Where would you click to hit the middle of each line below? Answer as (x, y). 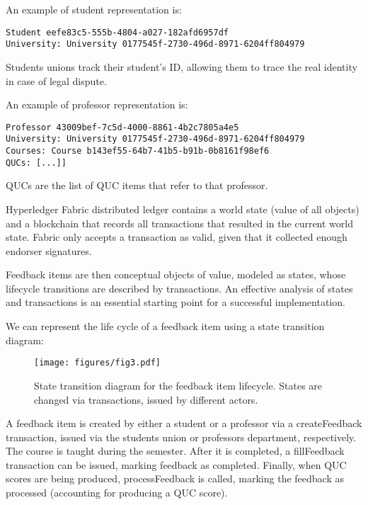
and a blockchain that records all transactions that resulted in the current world (179, 223)
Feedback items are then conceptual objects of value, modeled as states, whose (176, 274)
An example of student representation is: (94, 9)
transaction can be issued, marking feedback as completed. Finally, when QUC (176, 464)
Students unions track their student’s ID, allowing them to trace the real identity (182, 66)
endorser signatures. (49, 250)
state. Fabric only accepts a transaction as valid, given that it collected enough (177, 237)
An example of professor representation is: (97, 104)
